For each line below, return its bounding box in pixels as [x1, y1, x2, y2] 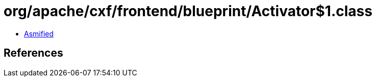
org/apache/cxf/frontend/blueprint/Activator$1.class [4, 3, 372, 20]
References [4, 47, 63, 60]
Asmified [24, 29, 54, 38]
